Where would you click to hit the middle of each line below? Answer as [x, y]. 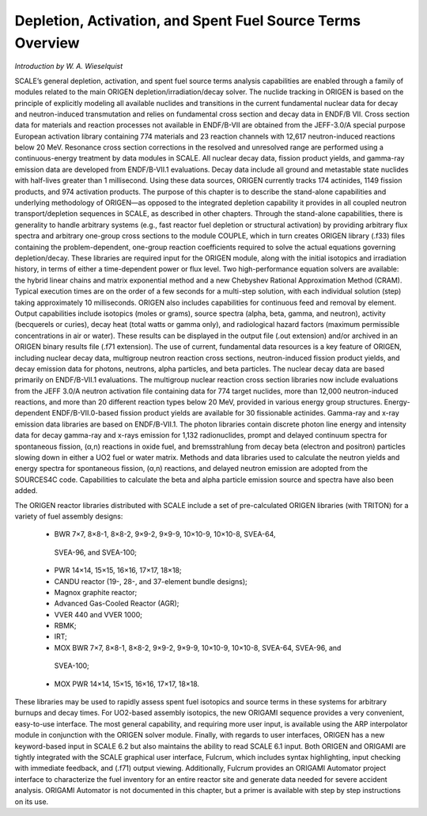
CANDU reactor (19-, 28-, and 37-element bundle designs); [151, 581]
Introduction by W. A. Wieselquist [69, 66]
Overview [47, 43]
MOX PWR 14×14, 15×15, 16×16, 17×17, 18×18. [127, 684]
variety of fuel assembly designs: [69, 516]
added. [26, 491]
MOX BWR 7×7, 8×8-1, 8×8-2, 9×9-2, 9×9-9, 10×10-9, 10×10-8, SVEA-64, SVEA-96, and [198, 647]
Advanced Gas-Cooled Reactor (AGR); [117, 603]
